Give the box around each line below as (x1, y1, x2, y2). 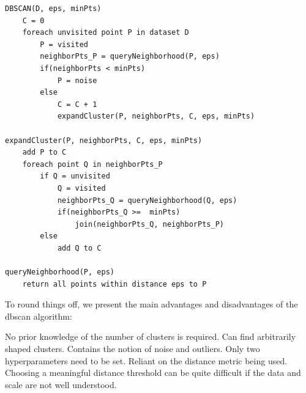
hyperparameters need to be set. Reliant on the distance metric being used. (5, 354, 288, 367)
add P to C (22, 148, 67, 157)
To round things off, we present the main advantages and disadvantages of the (5, 298, 298, 310)
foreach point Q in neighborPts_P (22, 160, 163, 169)
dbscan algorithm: (5, 309, 72, 322)
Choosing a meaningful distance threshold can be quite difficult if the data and (5, 366, 301, 379)
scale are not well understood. (5, 378, 117, 391)
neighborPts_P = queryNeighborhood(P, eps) (40, 52, 220, 61)
